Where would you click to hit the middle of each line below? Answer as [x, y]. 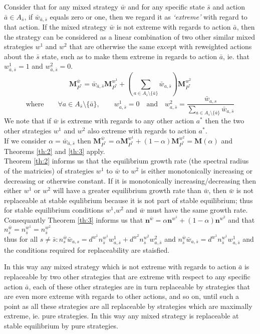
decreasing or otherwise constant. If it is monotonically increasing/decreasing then [130, 180]
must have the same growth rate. [197, 210]
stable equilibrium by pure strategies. [61, 325]
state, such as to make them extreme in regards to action [129, 56]
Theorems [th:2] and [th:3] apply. [55, 151]
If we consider [25, 140]
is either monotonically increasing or [197, 171]
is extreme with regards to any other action [127, 121]
